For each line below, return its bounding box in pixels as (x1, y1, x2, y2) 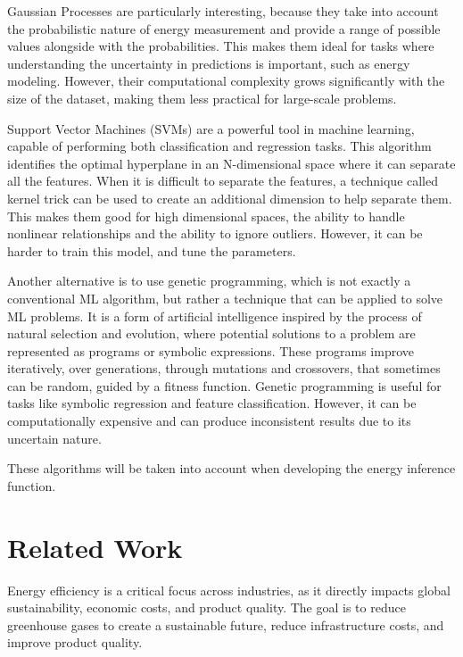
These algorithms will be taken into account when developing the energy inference (7, 459, 456, 478)
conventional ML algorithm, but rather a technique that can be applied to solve (7, 288, 443, 307)
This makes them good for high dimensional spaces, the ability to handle (7, 206, 405, 225)
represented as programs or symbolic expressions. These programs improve (7, 341, 414, 360)
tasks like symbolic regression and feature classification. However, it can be (7, 394, 417, 412)
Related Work (7, 528, 183, 565)
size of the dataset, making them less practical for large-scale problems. (7, 88, 397, 107)
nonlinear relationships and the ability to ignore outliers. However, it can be (7, 224, 423, 243)
